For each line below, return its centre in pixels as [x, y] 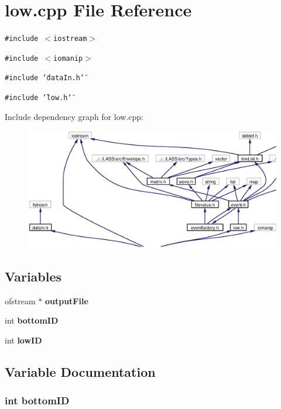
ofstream [20, 300]
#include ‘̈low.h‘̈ [38, 98]
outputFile [66, 300]
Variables [33, 276]
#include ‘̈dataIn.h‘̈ [45, 78]
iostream [70, 39]
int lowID [23, 340]
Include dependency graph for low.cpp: [74, 116]
